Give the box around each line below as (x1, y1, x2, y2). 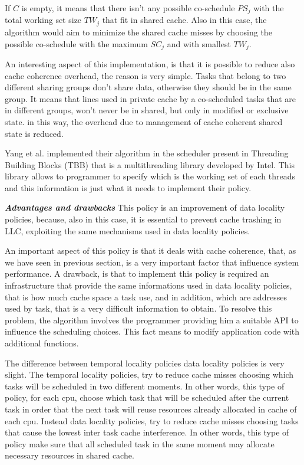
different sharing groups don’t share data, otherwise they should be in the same (5, 81, 292, 93)
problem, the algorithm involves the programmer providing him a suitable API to (5, 313, 299, 326)
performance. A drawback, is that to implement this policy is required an (5, 267, 269, 280)
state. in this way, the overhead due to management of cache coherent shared (5, 115, 283, 127)
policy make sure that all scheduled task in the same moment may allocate (5, 437, 275, 450)
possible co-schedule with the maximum (5, 37, 148, 50)
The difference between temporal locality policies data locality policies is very (5, 356, 285, 369)
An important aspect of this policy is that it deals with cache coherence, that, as (5, 244, 296, 257)
